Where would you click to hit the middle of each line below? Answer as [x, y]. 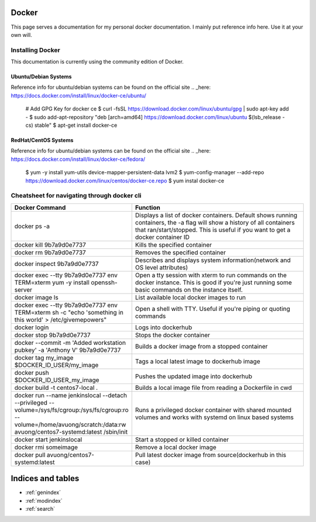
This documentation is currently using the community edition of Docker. [97, 62]
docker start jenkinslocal [48, 440]
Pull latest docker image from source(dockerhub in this [211, 455]
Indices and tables [45, 478]
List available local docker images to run [190, 297]
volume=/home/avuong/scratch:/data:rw [70, 424]
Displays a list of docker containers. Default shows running [216, 215]
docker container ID [162, 237]
